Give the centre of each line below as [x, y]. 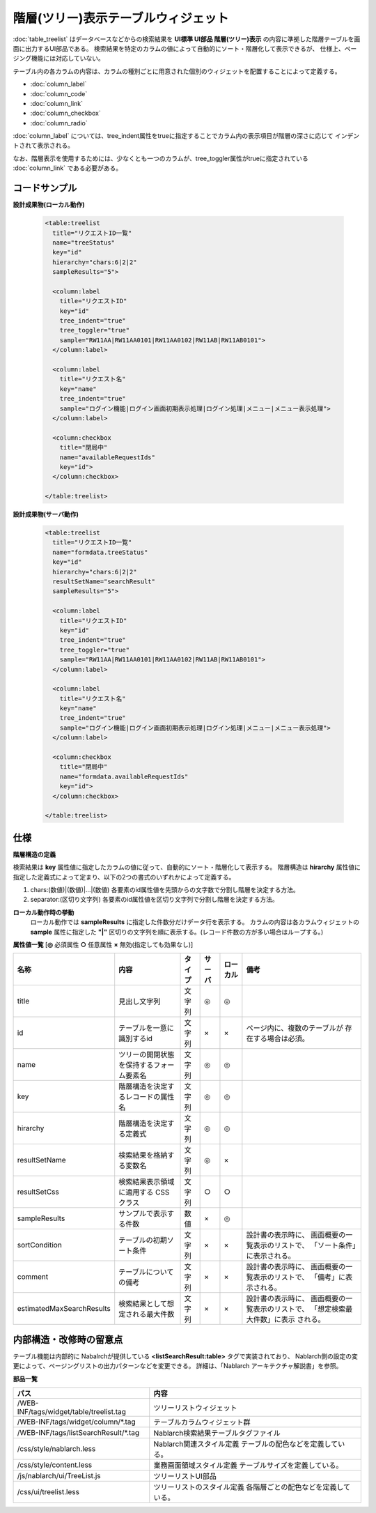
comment [33, 1277]
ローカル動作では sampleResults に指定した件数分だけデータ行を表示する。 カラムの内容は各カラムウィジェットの [195, 922]
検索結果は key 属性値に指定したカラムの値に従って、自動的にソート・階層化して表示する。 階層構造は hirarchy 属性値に [187, 867]
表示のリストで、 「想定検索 [299, 1309]
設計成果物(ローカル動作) [49, 205]
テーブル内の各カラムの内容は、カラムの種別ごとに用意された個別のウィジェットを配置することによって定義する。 [177, 71]
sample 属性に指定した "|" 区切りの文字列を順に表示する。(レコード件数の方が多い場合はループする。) [177, 932]
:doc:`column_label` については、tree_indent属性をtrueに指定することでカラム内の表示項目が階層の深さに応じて [173, 136]
